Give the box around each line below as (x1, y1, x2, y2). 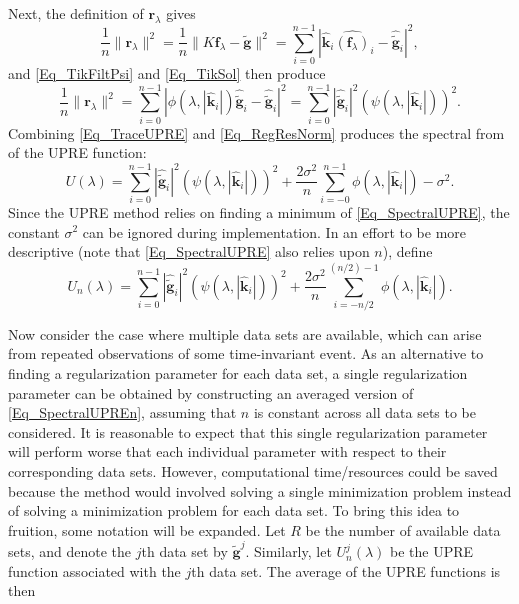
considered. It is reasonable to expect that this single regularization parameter (8, 421, 488, 442)
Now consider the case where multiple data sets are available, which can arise (8, 323, 482, 344)
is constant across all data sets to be (253, 402, 477, 423)
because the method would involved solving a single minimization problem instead (8, 480, 512, 501)
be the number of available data (305, 519, 501, 540)
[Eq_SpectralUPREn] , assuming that (8, 402, 237, 423)
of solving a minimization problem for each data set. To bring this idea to (8, 500, 460, 521)
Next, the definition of (8, 3, 144, 23)
